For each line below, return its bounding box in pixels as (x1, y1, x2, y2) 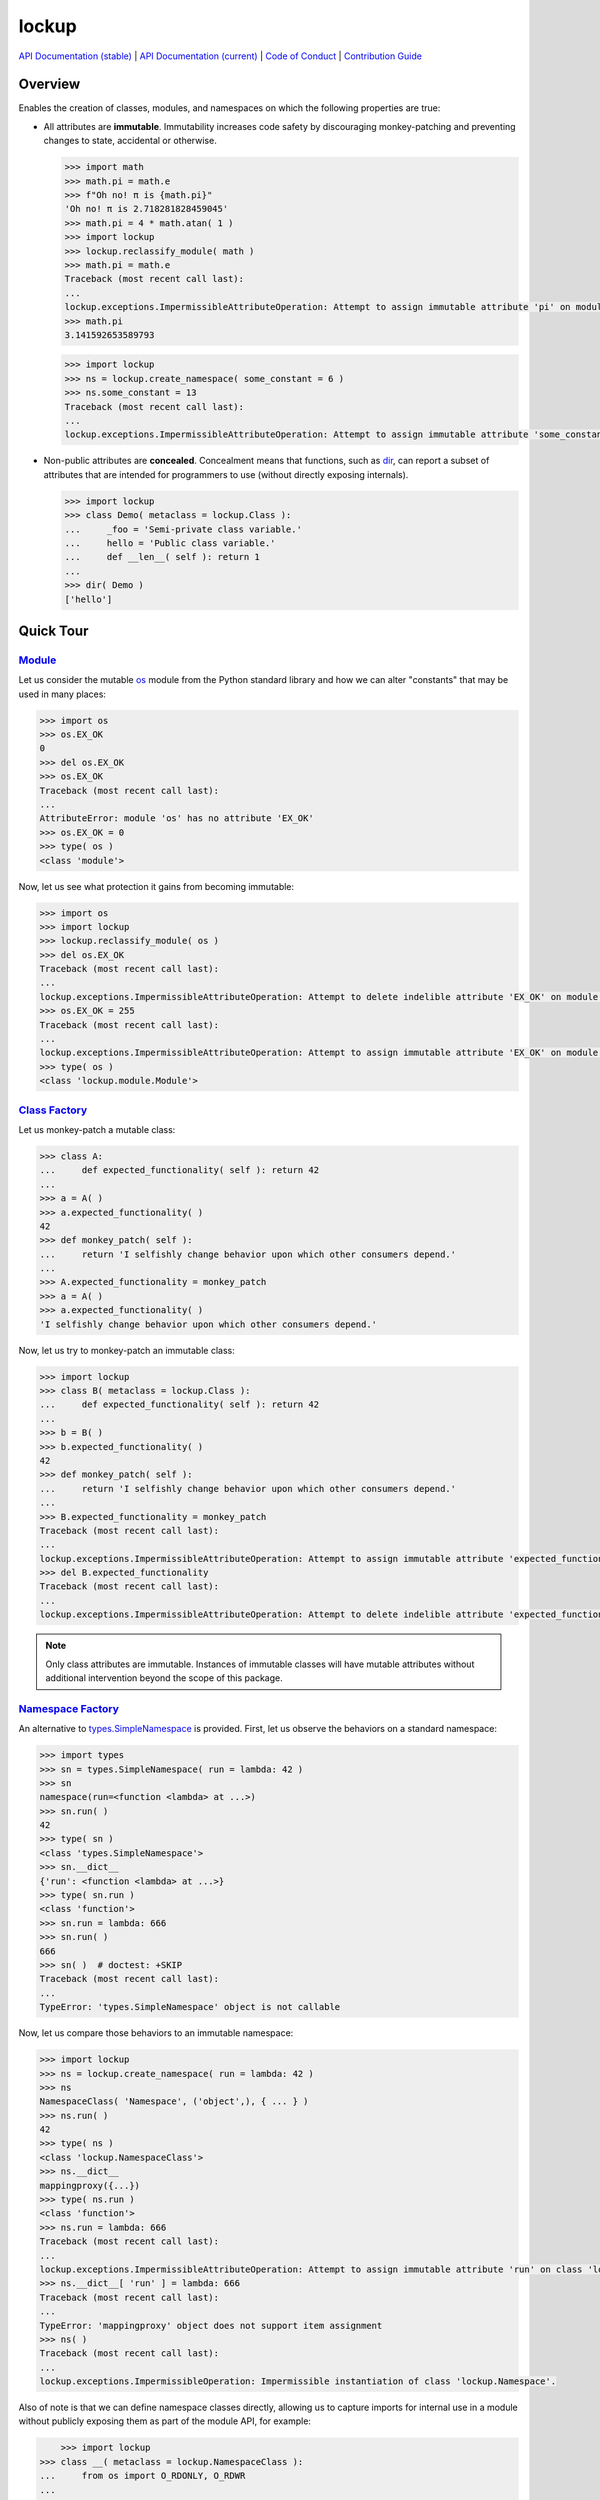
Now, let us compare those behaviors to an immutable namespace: (18, 2027, 294, 2039)
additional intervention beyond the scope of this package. (45, 1672, 284, 1684)
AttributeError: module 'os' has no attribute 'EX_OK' (39, 813, 314, 824)
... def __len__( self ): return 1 (64, 551, 260, 563)
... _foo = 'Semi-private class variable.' (64, 523, 302, 535)
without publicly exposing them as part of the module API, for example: (18, 2415, 312, 2427)
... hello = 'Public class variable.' (64, 537, 276, 549)
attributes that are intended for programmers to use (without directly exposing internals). (43, 468, 409, 480)
